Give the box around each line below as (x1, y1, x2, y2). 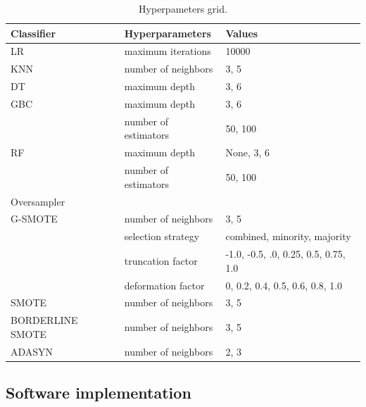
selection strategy (124, 229, 200, 244)
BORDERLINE (11, 313, 78, 327)
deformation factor (124, 277, 205, 292)
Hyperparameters (124, 25, 211, 40)
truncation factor (124, 253, 198, 268)
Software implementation (6, 382, 191, 403)
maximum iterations (124, 44, 211, 58)
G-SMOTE (11, 211, 58, 226)
